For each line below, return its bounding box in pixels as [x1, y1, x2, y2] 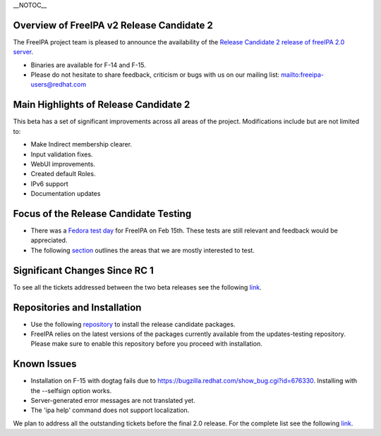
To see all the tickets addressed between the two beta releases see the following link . [13, 282, 262, 292]
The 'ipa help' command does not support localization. [30, 406, 190, 415]
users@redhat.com [30, 80, 87, 89]
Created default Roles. [30, 170, 96, 178]
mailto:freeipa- [281, 70, 325, 79]
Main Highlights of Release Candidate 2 [13, 99, 190, 111]
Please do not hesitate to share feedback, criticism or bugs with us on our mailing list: [30, 70, 280, 79]
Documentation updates [30, 189, 101, 198]
